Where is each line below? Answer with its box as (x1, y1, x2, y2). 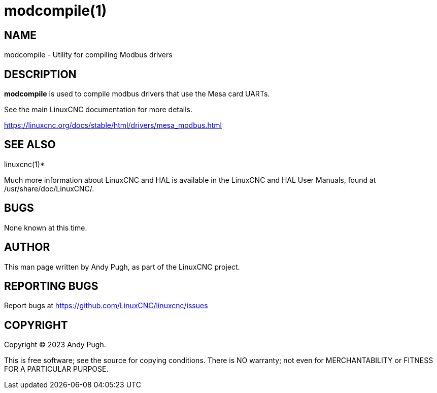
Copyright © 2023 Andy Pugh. (4, 340, 106, 349)
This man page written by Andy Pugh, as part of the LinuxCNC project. (4, 262, 240, 271)
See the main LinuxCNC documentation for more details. (4, 105, 193, 114)
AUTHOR (4, 241, 50, 254)
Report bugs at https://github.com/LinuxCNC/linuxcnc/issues (4, 301, 208, 310)
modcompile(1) (4, 2, 107, 19)
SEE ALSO (4, 138, 56, 151)
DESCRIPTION (4, 68, 77, 81)
